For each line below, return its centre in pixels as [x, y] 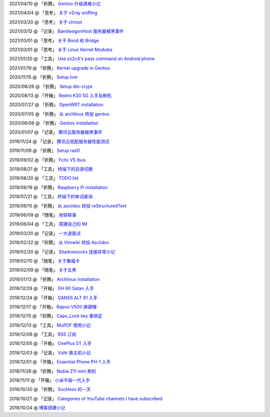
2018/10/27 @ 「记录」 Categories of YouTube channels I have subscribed [86, 398]
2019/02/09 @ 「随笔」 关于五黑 [43, 270]
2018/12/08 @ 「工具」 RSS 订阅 [43, 334]
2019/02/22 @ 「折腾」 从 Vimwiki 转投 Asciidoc [59, 242]
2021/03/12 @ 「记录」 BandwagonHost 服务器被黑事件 [66, 31]
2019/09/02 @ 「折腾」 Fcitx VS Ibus [47, 159]
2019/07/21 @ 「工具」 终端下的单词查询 [51, 196]
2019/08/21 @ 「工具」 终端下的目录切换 [51, 169]
